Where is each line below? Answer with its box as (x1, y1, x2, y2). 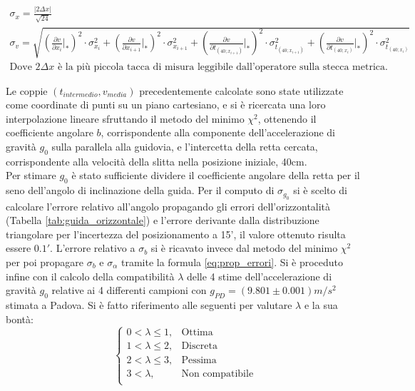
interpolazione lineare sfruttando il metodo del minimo (6, 111, 245, 126)
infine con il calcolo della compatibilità (6, 268, 175, 283)
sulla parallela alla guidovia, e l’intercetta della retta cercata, (51, 139, 318, 154)
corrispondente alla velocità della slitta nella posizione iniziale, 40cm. (6, 153, 307, 168)
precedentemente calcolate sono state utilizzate (139, 83, 344, 98)
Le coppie (6, 83, 48, 98)
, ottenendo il (257, 111, 317, 126)
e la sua (304, 297, 338, 312)
